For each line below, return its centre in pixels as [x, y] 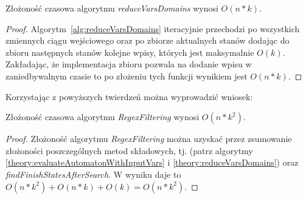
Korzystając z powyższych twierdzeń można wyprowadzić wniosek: [129, 96]
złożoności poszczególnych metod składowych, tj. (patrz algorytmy [129, 150]
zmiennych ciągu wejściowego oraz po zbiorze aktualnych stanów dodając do [148, 40]
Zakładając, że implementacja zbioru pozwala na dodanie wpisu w [129, 64]
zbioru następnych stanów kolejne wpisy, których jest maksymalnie [130, 52]
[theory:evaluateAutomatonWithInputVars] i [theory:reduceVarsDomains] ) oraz [152, 162]
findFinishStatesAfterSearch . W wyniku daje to [93, 174]
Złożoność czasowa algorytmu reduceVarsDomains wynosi [112, 8]
